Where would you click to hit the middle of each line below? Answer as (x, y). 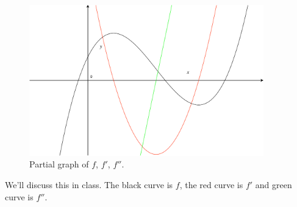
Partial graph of (59, 164)
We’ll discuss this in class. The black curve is (89, 185)
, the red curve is (211, 185)
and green (274, 185)
